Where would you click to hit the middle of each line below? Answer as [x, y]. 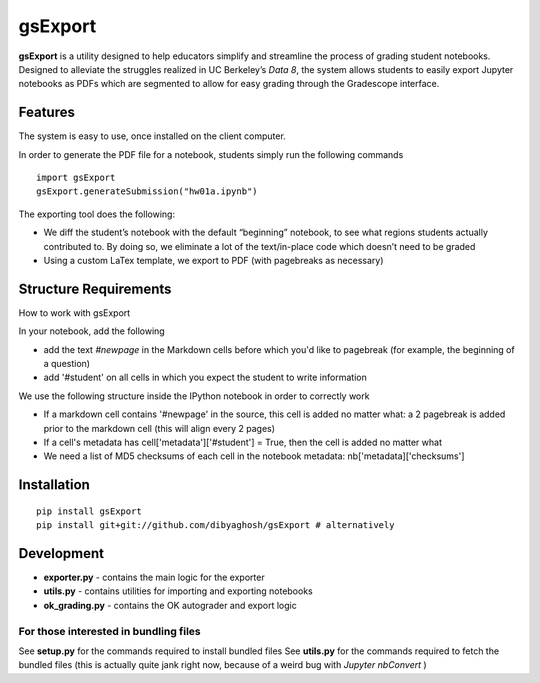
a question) [66, 364]
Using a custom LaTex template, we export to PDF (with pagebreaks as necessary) [213, 260]
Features [46, 112]
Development [61, 553]
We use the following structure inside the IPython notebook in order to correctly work [194, 396]
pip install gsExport [89, 511]
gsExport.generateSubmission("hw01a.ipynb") [147, 191]
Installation [54, 485]
